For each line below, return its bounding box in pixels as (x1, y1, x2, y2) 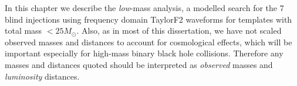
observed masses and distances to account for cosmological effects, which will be (5, 35, 292, 48)
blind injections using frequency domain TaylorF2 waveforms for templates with (5, 13, 292, 25)
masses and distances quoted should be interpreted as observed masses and (5, 58, 273, 70)
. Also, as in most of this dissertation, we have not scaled (76, 24, 282, 37)
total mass (5, 24, 42, 37)
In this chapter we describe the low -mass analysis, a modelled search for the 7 (5, 2, 284, 13)
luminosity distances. (5, 70, 80, 82)
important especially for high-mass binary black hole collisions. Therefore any (5, 47, 283, 59)
